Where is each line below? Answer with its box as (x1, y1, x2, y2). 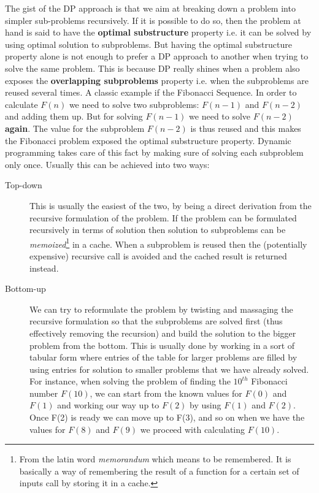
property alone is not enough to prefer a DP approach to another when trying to (5, 50, 309, 63)
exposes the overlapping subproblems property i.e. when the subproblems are (5, 74, 309, 86)
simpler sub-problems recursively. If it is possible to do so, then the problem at (5, 13, 301, 26)
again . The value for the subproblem (5, 121, 145, 134)
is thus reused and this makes (190, 121, 301, 134)
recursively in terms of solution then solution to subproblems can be (29, 223, 286, 236)
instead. (29, 261, 59, 274)
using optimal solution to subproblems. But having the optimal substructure (5, 37, 292, 50)
